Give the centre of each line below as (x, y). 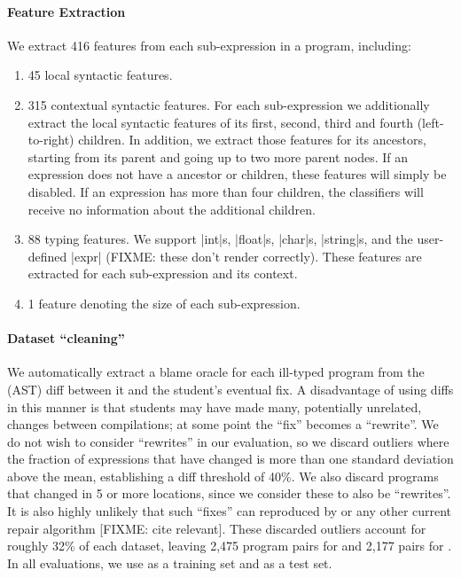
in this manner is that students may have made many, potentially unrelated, (215, 406)
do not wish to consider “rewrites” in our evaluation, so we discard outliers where (228, 441)
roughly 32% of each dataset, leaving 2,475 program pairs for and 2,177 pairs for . (230, 546)
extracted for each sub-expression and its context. (163, 273)
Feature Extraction (66, 11)
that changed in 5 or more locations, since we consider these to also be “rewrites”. (229, 493)
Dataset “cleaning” (66, 338)
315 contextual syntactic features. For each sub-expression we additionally (229, 104)
